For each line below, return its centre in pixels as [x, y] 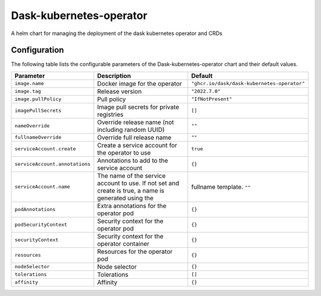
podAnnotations [35, 210]
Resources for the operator [135, 251]
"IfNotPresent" [212, 99]
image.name [29, 84]
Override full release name [134, 137]
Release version [119, 91]
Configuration [37, 50]
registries [110, 114]
